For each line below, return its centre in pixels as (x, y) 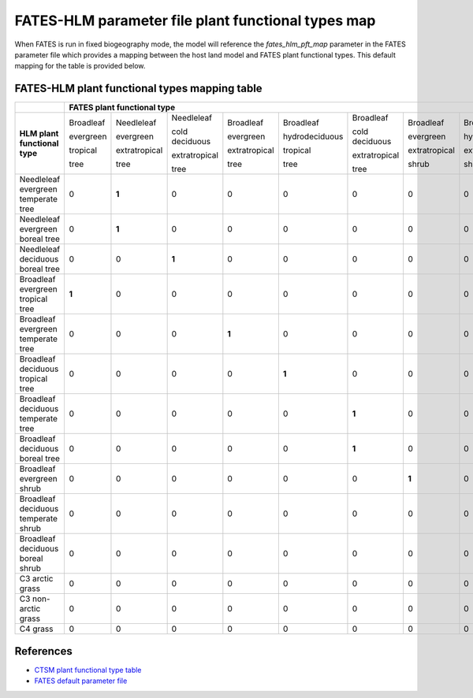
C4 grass (36, 629)
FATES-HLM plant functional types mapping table (139, 89)
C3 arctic (36, 579)
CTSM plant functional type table (88, 670)
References (43, 651)
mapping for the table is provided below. (80, 66)
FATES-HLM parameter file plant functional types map (195, 20)
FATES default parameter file (81, 681)
